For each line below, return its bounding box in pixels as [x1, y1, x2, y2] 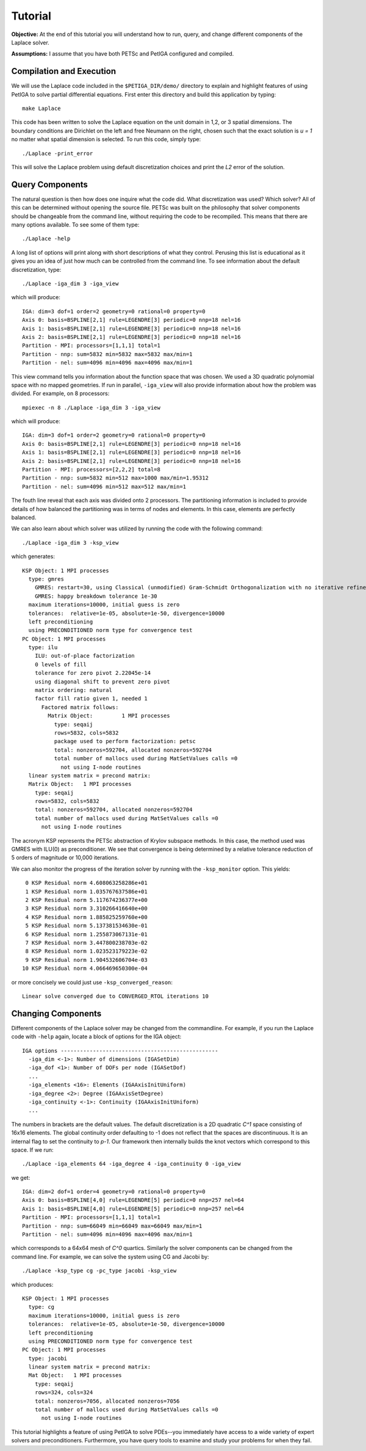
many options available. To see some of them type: [11, 221, 140, 228]
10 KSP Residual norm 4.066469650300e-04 [22, 965, 148, 972]
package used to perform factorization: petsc [54, 738, 196, 745]
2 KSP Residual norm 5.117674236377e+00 [25, 896, 148, 903]
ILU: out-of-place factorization [34, 652, 135, 660]
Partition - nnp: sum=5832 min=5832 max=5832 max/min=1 [22, 351, 193, 357]
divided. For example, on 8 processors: [11, 390, 110, 397]
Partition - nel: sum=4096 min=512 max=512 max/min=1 [22, 483, 186, 490]
